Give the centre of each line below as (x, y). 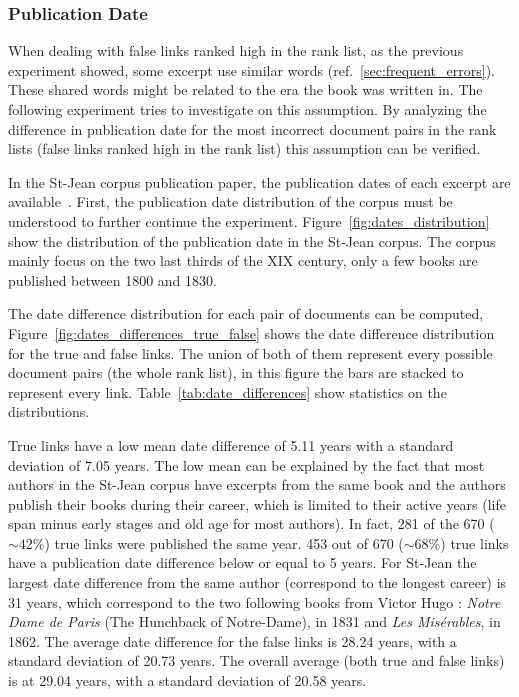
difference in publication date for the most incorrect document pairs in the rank (252, 128)
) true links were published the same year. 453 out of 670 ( (224, 542)
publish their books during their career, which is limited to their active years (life (257, 503)
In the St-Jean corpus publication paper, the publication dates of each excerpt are (259, 181)
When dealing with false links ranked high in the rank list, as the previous (236, 50)
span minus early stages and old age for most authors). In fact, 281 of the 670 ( (251, 523)
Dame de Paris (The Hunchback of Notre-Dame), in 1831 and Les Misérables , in (254, 621)
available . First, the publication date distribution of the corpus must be (230, 201)
